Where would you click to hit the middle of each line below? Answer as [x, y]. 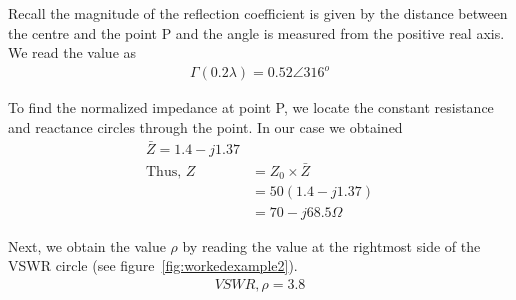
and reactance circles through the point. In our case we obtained [205, 126]
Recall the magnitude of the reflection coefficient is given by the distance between [258, 13]
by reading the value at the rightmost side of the [331, 245]
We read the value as [72, 52]
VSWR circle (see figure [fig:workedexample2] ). [153, 265]
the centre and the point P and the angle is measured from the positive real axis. [256, 32]
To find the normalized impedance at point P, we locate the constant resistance [251, 107]
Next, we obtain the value [87, 245]
